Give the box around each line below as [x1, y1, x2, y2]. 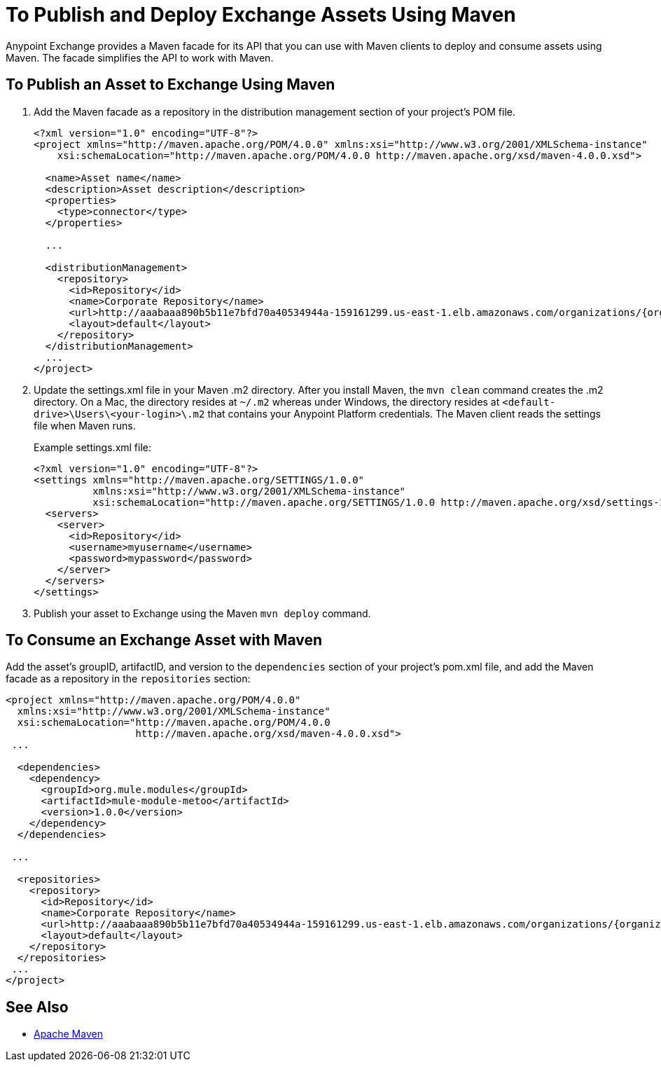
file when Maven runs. [34, 419, 136, 432]
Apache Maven [34, 1028, 103, 1040]
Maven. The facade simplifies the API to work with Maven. [6, 51, 274, 64]
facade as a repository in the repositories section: [6, 673, 251, 685]
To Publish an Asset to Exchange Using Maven [6, 76, 335, 94]
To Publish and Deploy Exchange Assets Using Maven [6, 3, 516, 27]
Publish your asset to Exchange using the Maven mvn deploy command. [34, 607, 371, 619]
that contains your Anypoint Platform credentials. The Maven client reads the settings [207, 407, 601, 420]
